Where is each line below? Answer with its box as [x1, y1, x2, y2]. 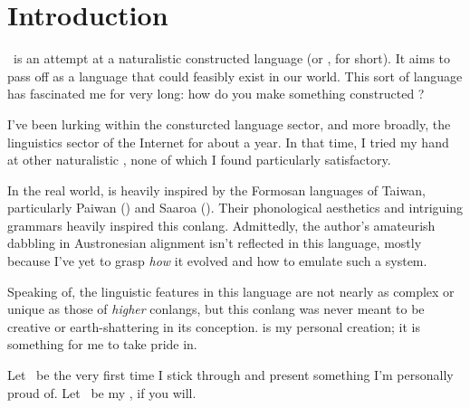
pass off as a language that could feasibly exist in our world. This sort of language [7, 66, 463, 85]
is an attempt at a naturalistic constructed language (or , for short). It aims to [13, 49, 451, 68]
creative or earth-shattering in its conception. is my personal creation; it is [7, 317, 420, 336]
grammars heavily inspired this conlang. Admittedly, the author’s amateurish [7, 215, 436, 234]
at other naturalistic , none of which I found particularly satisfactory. [7, 150, 391, 169]
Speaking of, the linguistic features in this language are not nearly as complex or [7, 281, 455, 300]
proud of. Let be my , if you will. [7, 383, 197, 402]
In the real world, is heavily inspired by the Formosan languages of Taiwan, [7, 180, 426, 199]
